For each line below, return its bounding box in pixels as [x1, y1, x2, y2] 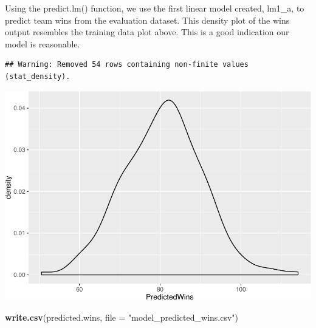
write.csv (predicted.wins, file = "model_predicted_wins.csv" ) [5, 310, 239, 323]
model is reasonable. [5, 37, 80, 50]
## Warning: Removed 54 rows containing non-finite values [5, 60, 249, 69]
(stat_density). [5, 72, 70, 81]
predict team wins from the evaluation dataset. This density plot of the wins [5, 13, 290, 26]
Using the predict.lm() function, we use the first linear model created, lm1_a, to [5, 2, 304, 14]
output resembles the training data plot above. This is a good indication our [5, 26, 289, 38]
